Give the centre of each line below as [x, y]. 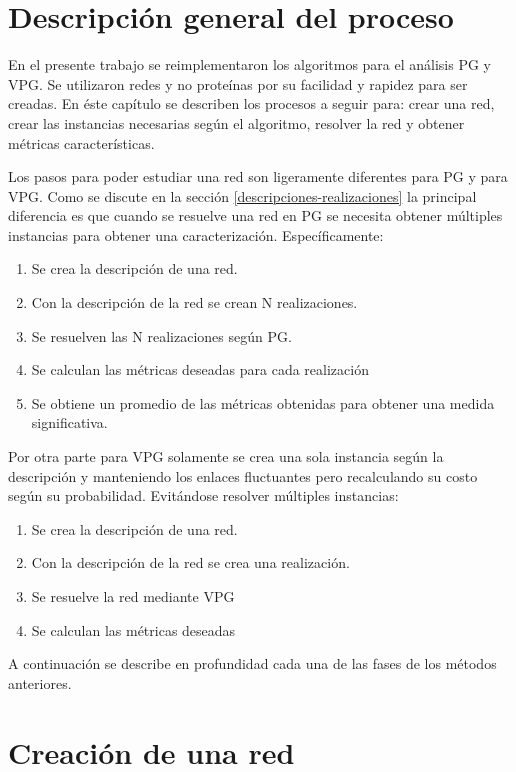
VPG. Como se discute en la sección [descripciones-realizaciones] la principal [242, 195]
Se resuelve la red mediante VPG [133, 596]
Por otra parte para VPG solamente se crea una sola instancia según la [226, 456]
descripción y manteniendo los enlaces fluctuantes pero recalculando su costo [243, 475]
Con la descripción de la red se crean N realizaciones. [194, 302]
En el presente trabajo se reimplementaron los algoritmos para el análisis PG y [249, 64]
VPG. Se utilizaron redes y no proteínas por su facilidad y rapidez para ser [238, 83]
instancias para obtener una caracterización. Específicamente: [196, 234]
